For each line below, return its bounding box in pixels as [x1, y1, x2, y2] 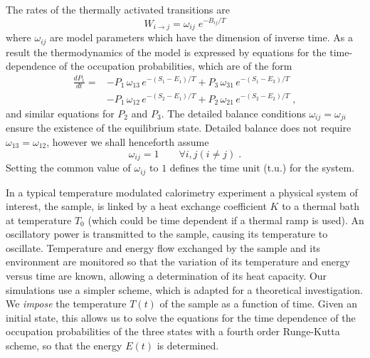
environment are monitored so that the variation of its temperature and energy [6, 254, 350, 269]
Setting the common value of [6, 160, 131, 175]
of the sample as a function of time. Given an [159, 296, 358, 311]
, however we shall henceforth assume [46, 135, 209, 149]
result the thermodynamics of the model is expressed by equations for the [6, 44, 327, 59]
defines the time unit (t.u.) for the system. [169, 160, 355, 175]
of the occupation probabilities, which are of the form [59, 58, 292, 73]
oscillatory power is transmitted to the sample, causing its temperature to [6, 226, 328, 241]
